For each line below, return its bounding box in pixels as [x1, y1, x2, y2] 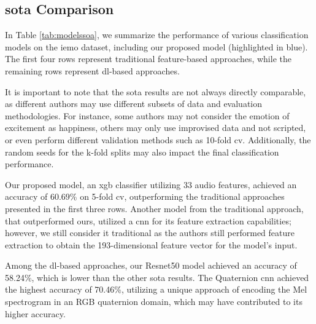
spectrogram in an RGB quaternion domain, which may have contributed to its [5, 295, 303, 308]
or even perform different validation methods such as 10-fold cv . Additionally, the [5, 133, 311, 146]
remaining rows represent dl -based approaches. [5, 64, 180, 77]
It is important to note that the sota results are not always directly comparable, [5, 85, 306, 98]
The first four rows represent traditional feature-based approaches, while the [5, 52, 291, 65]
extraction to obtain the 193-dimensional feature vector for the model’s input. [5, 238, 298, 251]
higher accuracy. [5, 307, 66, 320]
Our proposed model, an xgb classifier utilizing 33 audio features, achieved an [5, 178, 297, 191]
